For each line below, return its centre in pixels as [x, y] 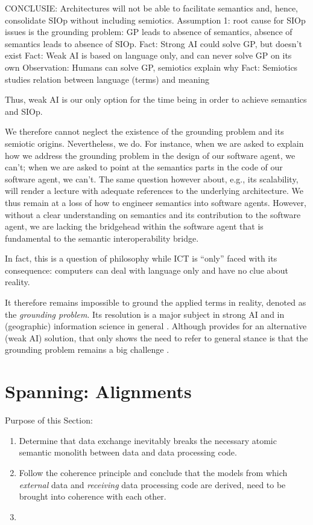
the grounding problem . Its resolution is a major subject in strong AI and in [145, 314]
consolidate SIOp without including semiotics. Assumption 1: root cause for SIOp [155, 20]
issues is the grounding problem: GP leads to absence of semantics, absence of [149, 32]
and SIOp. [24, 111]
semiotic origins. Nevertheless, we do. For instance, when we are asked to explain [154, 143]
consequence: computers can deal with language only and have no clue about [147, 270]
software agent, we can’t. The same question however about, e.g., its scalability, [152, 179]
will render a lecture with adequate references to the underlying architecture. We [154, 191]
